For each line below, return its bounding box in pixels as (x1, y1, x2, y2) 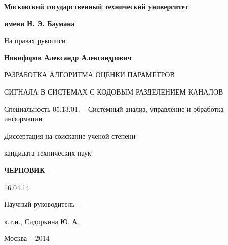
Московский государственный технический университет (4, 1, 188, 11)
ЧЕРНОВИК (4, 164, 45, 175)
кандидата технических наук (4, 147, 91, 158)
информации (4, 113, 43, 124)
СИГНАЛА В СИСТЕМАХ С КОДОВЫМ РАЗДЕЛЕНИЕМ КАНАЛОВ (4, 86, 223, 97)
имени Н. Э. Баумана (4, 18, 75, 28)
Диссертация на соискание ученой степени (4, 130, 136, 141)
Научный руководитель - (4, 199, 80, 209)
